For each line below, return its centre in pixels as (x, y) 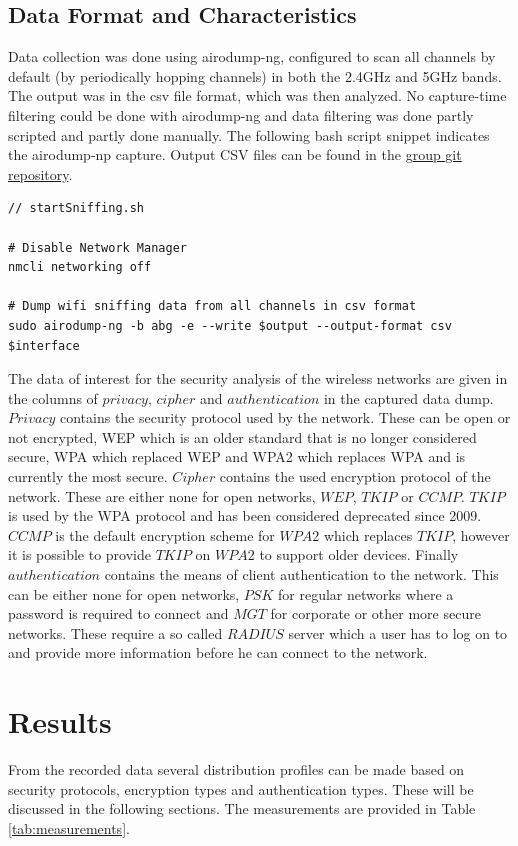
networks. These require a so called (115, 632)
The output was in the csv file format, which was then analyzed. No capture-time (257, 95)
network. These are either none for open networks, (162, 495)
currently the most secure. (88, 476)
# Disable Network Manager (97, 247)
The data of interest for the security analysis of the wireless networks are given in (258, 378)
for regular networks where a (366, 593)
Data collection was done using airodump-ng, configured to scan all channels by (252, 56)
